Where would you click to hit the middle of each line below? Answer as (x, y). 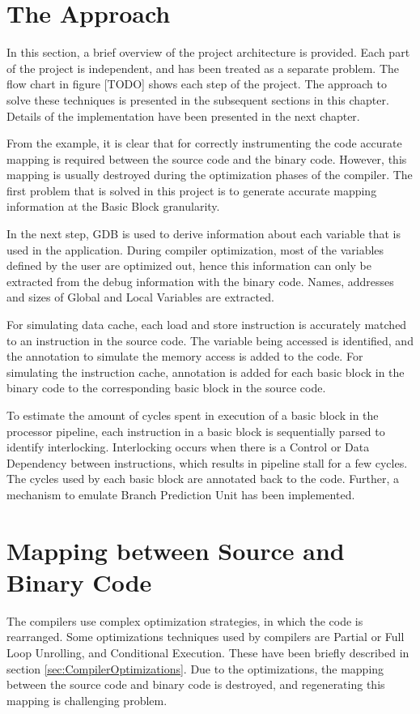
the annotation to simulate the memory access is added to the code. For (185, 356)
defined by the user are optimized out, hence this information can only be (189, 265)
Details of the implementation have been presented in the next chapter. (183, 115)
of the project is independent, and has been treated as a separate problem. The (203, 68)
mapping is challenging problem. (87, 700)
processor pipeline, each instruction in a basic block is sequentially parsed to (196, 431)
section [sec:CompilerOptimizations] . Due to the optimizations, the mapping (195, 668)
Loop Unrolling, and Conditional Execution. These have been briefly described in (208, 653)
